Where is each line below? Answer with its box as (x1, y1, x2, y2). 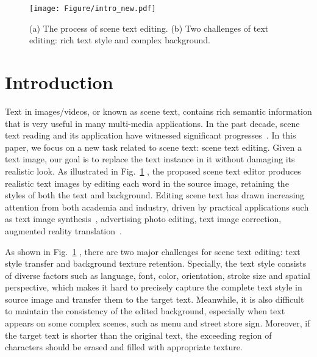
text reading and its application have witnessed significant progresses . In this (5, 129, 296, 142)
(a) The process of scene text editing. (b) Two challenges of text (29, 21, 269, 34)
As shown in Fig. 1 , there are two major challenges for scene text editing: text (5, 245, 301, 258)
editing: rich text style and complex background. (29, 34, 210, 46)
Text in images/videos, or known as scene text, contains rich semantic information (5, 104, 312, 117)
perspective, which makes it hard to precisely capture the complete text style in (5, 281, 302, 294)
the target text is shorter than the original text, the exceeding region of (5, 328, 272, 341)
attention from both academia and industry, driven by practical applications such (5, 200, 309, 213)
